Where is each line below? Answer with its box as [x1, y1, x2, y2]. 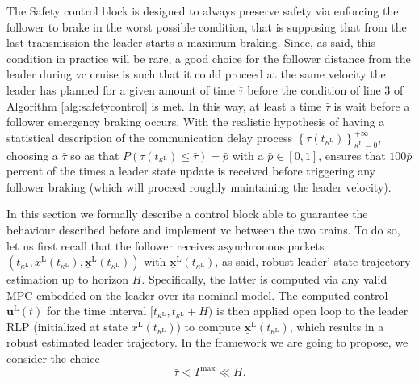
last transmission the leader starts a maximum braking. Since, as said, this [6, 34, 376, 51]
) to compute [176, 318, 241, 335]
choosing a [6, 146, 58, 163]
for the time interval [47, 302, 147, 319]
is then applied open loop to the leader [216, 302, 409, 319]
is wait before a [333, 97, 410, 114]
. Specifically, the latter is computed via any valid [141, 271, 388, 288]
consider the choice [6, 350, 100, 367]
